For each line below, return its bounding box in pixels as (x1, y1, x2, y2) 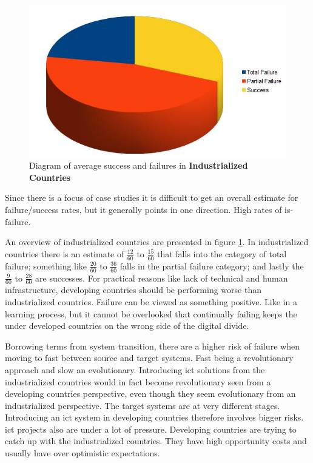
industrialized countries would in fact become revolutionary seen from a (5, 375, 271, 388)
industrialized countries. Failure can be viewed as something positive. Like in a (5, 295, 297, 308)
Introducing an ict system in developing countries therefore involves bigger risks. (5, 411, 304, 424)
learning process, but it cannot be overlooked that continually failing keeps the (5, 307, 297, 320)
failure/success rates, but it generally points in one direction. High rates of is (5, 203, 291, 216)
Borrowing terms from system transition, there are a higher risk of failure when (5, 339, 300, 352)
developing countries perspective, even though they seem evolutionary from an (5, 387, 296, 400)
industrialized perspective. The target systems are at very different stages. (5, 399, 280, 411)
